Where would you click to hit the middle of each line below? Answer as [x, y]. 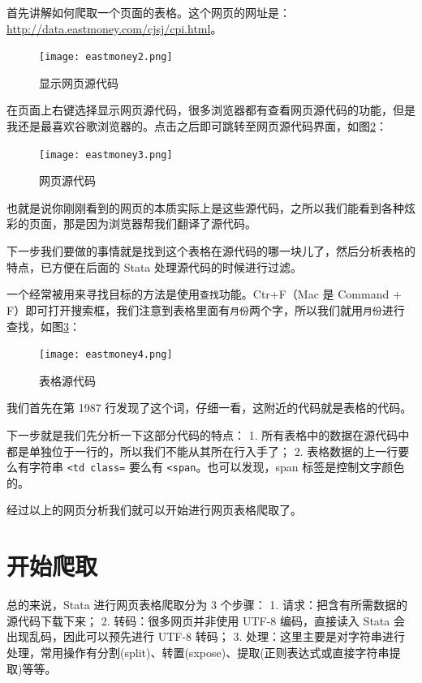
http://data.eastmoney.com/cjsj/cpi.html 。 [114, 28]
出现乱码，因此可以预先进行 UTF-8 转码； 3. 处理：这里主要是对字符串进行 [206, 636]
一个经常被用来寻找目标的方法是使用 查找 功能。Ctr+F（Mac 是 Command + [204, 294]
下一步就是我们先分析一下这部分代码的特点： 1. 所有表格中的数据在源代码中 [208, 435]
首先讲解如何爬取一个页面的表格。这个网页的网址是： [149, 12]
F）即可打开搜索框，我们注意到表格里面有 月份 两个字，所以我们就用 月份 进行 [206, 309]
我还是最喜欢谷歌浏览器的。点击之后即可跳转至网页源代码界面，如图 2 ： [197, 126]
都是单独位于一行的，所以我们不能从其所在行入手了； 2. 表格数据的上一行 [202, 451]
